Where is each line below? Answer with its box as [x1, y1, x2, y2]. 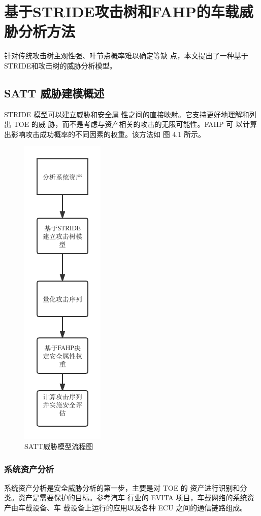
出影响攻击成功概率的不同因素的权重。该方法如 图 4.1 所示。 [4, 128, 205, 139]
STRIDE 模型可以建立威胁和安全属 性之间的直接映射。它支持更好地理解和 [4, 109, 249, 119]
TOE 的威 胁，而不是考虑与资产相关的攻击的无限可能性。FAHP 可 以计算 [13, 119, 257, 129]
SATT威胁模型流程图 [24, 441, 93, 452]
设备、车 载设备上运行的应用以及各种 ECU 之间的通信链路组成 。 [32, 502, 247, 513]
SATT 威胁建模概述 [4, 85, 105, 100]
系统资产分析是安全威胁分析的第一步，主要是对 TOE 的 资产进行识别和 [4, 482, 240, 493]
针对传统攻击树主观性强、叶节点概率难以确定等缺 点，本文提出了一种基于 [4, 50, 248, 61]
